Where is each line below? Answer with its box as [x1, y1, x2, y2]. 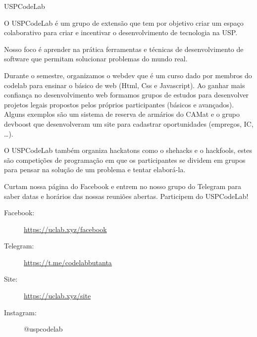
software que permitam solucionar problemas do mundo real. [4, 53, 188, 64]
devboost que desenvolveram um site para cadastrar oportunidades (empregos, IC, [4, 118, 254, 129]
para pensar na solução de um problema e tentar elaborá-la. [4, 164, 186, 175]
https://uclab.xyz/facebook [24, 224, 107, 234]
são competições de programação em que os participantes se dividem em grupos [4, 154, 246, 165]
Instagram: [4, 307, 37, 317]
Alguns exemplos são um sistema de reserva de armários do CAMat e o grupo [4, 109, 240, 119]
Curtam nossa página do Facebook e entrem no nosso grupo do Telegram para [4, 181, 242, 191]
